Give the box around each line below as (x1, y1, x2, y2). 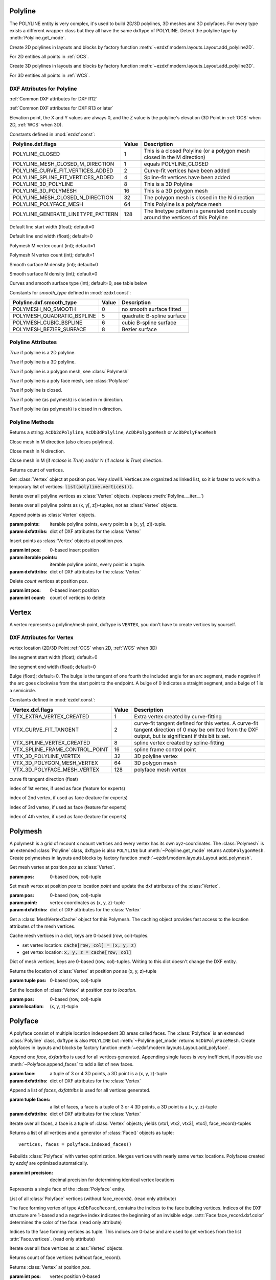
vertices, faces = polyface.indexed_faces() (18, 1142, 132, 1147)
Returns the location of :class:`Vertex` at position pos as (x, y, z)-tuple (9, 968, 157, 974)
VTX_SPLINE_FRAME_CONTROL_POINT (12, 745, 109, 753)
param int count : (9, 594, 45, 601)
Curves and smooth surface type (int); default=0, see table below (9, 280, 148, 286)
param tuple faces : (9, 1096, 51, 1103)
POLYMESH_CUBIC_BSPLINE (12, 319, 83, 326)
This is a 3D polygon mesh (144, 187, 208, 194)
